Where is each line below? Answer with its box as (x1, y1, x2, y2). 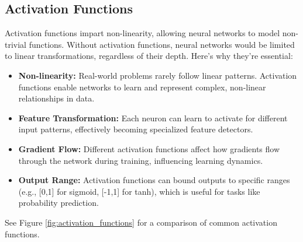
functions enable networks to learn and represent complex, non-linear (18, 80, 266, 93)
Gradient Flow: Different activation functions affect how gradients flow (18, 142, 280, 155)
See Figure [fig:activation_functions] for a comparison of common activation (5, 216, 277, 228)
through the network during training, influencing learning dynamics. (18, 154, 263, 166)
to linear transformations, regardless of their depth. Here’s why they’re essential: (5, 50, 293, 62)
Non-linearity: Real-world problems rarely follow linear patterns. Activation (18, 69, 297, 81)
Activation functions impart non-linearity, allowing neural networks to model (5, 27, 280, 39)
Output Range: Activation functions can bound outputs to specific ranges (18, 174, 290, 186)
